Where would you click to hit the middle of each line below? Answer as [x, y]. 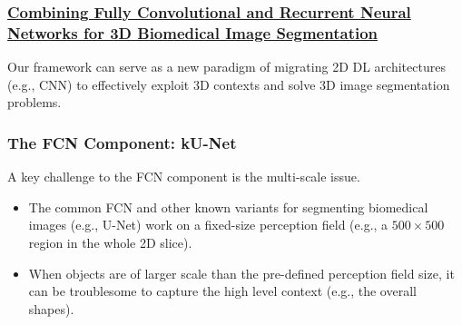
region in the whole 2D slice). [110, 242]
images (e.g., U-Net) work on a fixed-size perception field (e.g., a [208, 225]
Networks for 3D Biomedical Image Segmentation [193, 32]
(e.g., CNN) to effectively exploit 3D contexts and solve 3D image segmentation [229, 84]
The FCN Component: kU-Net [122, 142]
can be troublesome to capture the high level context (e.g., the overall [222, 291]
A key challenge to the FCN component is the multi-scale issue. [184, 177]
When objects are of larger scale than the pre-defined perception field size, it [241, 273]
